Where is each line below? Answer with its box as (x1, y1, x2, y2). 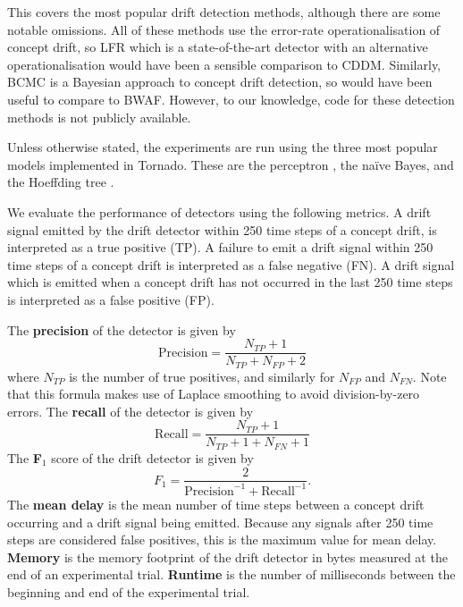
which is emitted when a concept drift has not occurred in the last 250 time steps (7, 273, 453, 291)
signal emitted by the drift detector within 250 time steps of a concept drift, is (7, 220, 437, 239)
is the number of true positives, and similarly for (69, 367, 335, 385)
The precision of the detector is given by (7, 320, 236, 339)
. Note (412, 367, 447, 385)
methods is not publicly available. (7, 107, 191, 126)
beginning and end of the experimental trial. (7, 582, 250, 601)
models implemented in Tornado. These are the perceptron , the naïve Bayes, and (7, 155, 454, 173)
